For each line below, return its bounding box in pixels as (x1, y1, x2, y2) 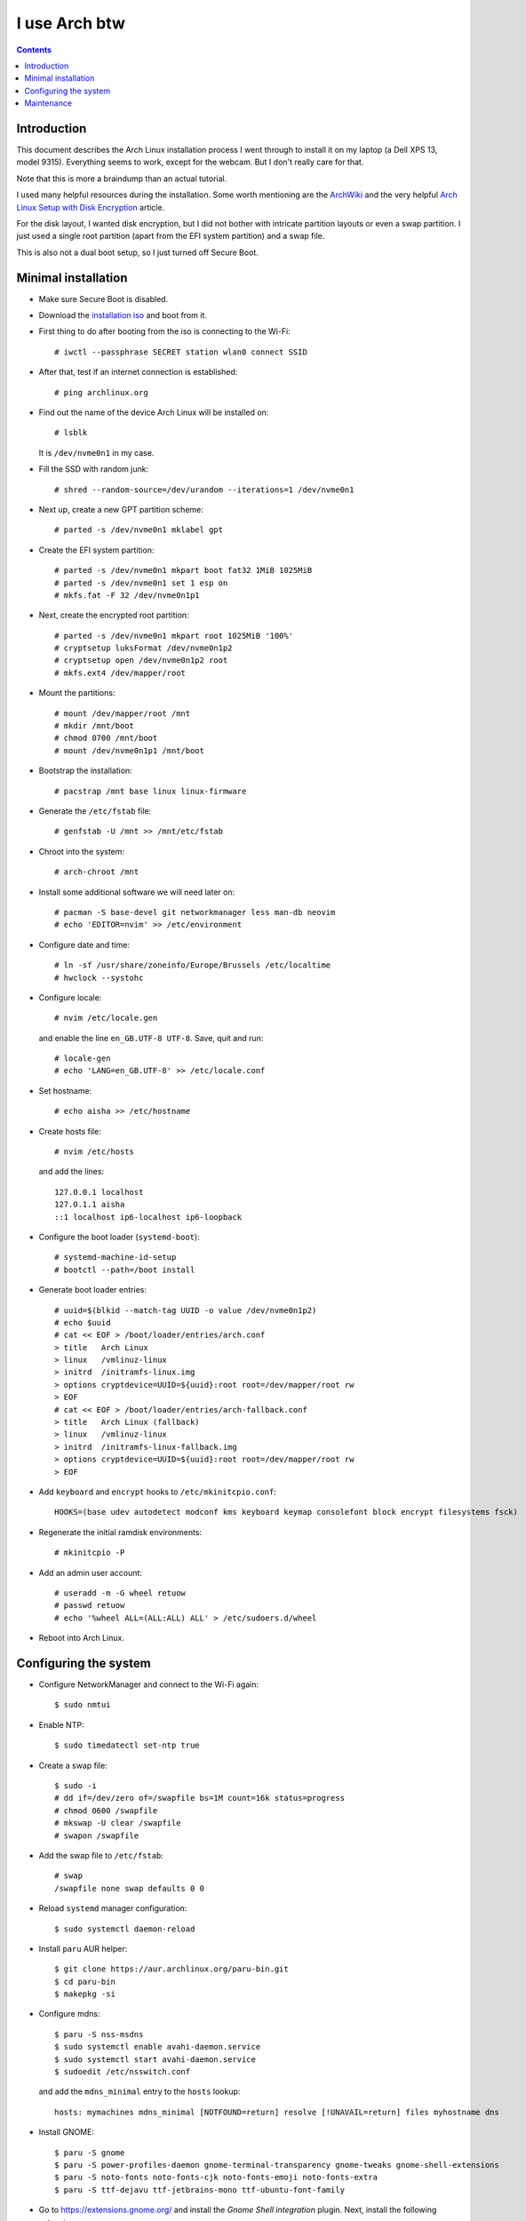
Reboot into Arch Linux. (38, 1633, 124, 1644)
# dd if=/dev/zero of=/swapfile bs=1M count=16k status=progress (54, 1793, 346, 1803)
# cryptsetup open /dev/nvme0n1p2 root (54, 656, 228, 665)
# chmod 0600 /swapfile (54, 1805, 158, 1816)
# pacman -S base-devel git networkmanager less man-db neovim (54, 907, 336, 917)
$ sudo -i (54, 1780, 97, 1790)
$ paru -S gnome (54, 2147, 125, 2158)
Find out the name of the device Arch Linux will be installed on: (38, 407, 269, 418)
